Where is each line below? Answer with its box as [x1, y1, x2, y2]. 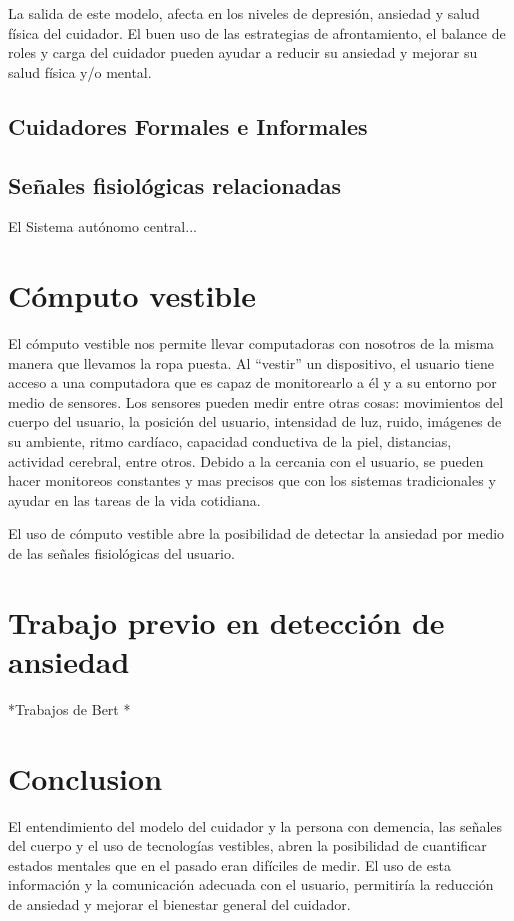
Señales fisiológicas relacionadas [8, 169, 342, 200]
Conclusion [8, 757, 163, 798]
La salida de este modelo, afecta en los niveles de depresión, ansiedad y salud [8, 3, 480, 23]
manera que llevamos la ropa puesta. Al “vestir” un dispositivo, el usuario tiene [8, 352, 494, 373]
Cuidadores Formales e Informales [8, 110, 368, 141]
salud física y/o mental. [8, 61, 152, 82]
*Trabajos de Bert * [8, 698, 131, 719]
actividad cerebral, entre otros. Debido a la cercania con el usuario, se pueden [8, 450, 484, 471]
